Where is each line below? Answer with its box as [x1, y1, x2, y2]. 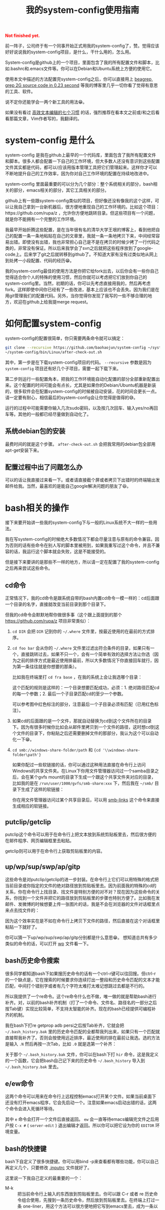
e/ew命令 [5, 1080, 34, 1088]
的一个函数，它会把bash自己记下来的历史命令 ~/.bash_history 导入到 [5, 1057, 145, 1063]
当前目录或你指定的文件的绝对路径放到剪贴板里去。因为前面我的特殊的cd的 [5, 882, 157, 889]
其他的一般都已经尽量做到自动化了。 [18, 411, 91, 417]
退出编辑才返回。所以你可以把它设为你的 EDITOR [58, 1123, 155, 1129]
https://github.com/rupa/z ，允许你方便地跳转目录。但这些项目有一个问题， [5, 210, 158, 216]
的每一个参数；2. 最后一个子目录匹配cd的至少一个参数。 [12, 691, 126, 697]
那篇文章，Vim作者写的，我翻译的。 [9, 116, 82, 121]
